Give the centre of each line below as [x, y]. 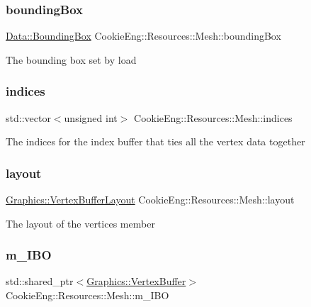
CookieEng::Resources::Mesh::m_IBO [87, 295]
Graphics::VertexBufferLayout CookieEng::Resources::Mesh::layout [150, 200]
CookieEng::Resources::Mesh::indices [213, 117]
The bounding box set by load [71, 59]
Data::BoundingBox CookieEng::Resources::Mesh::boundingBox [143, 36]
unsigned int [91, 117]
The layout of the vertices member [80, 223]
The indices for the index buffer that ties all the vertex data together [155, 141]
